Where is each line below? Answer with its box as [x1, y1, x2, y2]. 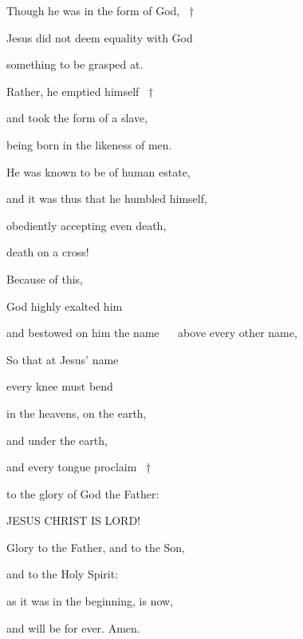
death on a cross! [6, 244, 89, 260]
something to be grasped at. [6, 56, 144, 73]
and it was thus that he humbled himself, [6, 190, 207, 207]
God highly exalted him [6, 297, 123, 314]
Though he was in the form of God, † [6, 2, 195, 18]
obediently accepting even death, [6, 216, 167, 233]
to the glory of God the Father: [6, 485, 159, 502]
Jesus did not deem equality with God [6, 29, 193, 46]
